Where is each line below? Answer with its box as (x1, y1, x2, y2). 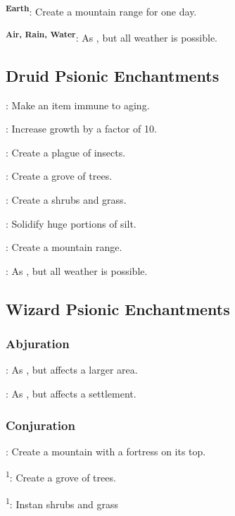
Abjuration (6, 335, 70, 352)
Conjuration (6, 416, 75, 434)
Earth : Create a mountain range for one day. (6, 2, 197, 18)
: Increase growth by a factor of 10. (6, 121, 157, 136)
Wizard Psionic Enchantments (6, 297, 230, 319)
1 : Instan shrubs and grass (6, 494, 118, 511)
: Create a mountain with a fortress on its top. (6, 443, 206, 458)
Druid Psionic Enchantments (6, 64, 220, 86)
